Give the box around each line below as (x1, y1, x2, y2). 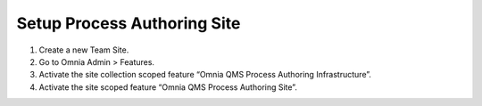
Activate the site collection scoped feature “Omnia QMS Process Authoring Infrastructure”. (38, 69, 372, 80)
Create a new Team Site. (38, 45, 129, 55)
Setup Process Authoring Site (16, 13, 241, 33)
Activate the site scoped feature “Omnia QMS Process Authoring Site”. (38, 81, 298, 93)
